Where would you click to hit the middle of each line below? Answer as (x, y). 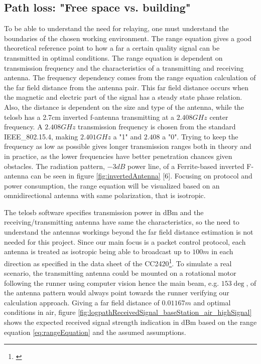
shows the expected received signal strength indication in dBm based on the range (130, 322)
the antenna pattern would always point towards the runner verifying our (117, 293)
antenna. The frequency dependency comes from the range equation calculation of (130, 77)
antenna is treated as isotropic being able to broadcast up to (97, 251)
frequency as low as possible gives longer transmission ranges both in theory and (128, 146)
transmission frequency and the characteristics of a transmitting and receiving (124, 67)
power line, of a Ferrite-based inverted (186, 166)
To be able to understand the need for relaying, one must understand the (116, 28)
